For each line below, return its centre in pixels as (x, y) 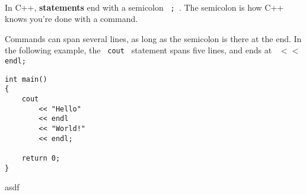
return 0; (41, 158)
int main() (26, 79)
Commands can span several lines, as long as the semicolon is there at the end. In (153, 38)
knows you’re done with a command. (71, 19)
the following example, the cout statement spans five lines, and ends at (138, 50)
